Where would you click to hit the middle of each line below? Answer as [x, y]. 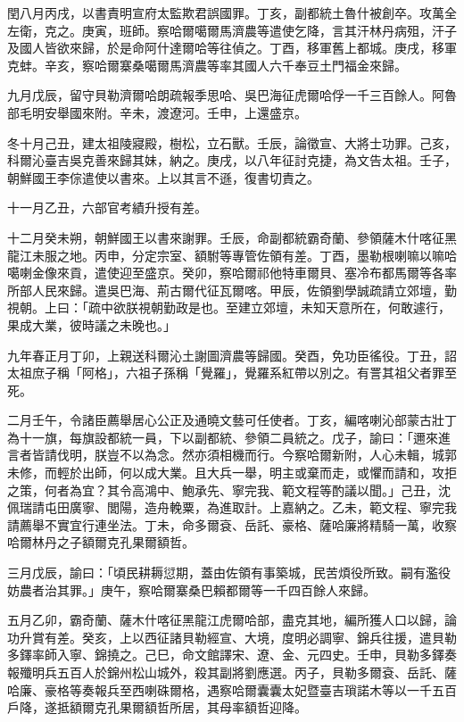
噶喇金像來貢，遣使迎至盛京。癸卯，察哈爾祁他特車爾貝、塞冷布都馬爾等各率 [232, 273]
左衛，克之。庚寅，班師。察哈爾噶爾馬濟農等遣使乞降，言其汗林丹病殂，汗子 [232, 30]
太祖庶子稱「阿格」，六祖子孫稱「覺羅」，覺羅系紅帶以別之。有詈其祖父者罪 [226, 373]
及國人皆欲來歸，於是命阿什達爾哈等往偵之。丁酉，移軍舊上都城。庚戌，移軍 [232, 48]
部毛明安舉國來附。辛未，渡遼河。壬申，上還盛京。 [157, 112]
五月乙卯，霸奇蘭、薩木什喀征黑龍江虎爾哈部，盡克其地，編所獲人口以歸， [226, 620]
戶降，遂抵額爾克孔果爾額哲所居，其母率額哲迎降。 [157, 707]
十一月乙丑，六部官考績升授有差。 [107, 207]
